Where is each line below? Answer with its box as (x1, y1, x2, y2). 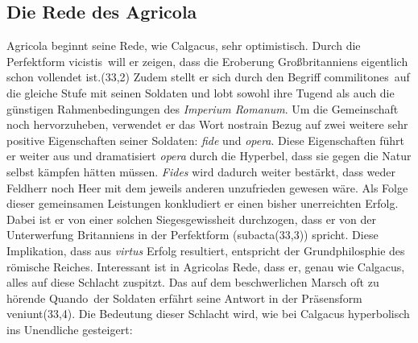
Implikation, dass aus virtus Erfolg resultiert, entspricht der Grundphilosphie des (6, 242, 405, 258)
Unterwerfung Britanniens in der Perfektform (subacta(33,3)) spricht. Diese (6, 226, 379, 243)
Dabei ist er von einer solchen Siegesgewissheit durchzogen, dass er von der (6, 210, 376, 227)
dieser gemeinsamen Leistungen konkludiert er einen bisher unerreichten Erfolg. (6, 195, 399, 212)
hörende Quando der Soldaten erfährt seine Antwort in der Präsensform (6, 289, 362, 306)
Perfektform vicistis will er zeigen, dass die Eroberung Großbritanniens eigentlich (6, 52, 408, 69)
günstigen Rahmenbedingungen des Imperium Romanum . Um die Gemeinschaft (6, 100, 399, 117)
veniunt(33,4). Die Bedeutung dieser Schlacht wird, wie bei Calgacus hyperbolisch (6, 305, 410, 322)
